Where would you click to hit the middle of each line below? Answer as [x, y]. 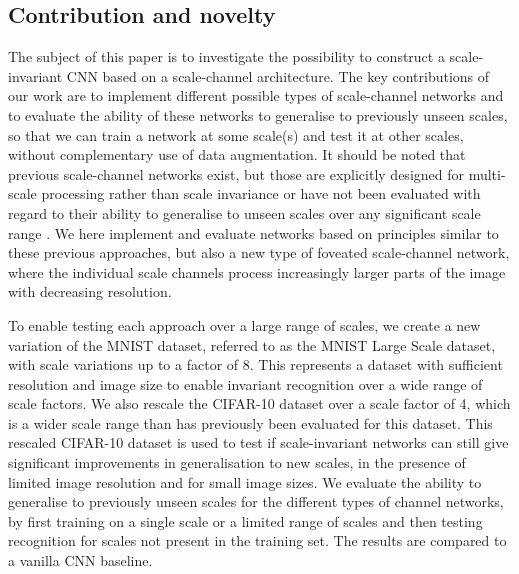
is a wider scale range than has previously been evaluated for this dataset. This [250, 422]
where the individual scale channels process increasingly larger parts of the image [257, 271]
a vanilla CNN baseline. [80, 560]
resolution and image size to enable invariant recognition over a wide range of [245, 383]
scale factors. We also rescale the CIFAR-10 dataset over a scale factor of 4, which [259, 403]
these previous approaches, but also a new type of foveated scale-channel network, [259, 252]
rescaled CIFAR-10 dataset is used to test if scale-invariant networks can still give [258, 442]
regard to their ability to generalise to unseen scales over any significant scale [244, 212]
